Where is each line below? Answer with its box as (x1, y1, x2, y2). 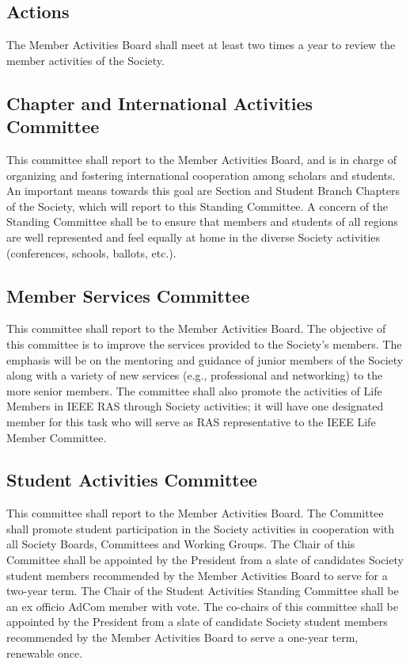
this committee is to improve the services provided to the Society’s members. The (6, 335, 402, 352)
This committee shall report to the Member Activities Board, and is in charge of (6, 151, 397, 167)
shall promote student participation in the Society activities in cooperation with (6, 520, 394, 536)
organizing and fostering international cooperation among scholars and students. (6, 166, 396, 183)
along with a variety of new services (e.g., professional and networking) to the (6, 367, 383, 384)
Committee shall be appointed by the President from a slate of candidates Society (6, 551, 404, 568)
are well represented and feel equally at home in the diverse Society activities (6, 228, 381, 245)
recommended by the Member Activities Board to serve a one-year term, (6, 629, 359, 646)
